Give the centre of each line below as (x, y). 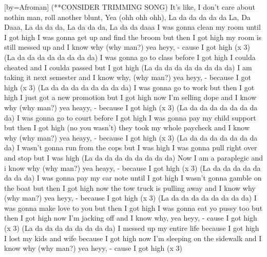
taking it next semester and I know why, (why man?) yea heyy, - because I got (128, 77)
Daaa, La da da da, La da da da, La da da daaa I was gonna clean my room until (132, 27)
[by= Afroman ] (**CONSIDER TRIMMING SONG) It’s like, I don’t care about (130, 7)
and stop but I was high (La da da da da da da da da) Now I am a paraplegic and (133, 157)
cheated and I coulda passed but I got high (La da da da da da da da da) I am (128, 67)
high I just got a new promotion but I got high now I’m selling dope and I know (130, 97)
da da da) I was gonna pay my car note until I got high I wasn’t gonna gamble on (133, 178)
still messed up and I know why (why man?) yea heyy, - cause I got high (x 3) (127, 47)
